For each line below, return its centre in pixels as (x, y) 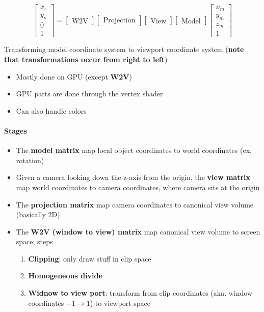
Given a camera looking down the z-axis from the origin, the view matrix (133, 177)
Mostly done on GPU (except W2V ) (74, 76)
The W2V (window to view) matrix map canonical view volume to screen (138, 231)
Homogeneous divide (65, 276)
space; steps (34, 241)
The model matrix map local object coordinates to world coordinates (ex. (134, 150)
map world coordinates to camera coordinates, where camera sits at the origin (138, 187)
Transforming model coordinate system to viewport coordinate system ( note (124, 49)
